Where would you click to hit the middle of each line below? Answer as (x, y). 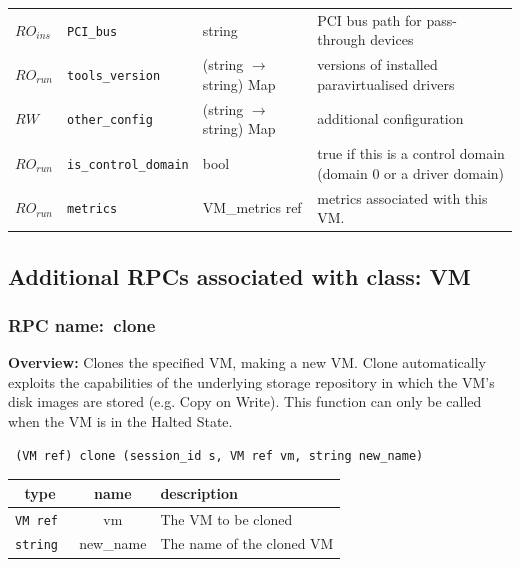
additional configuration (390, 118)
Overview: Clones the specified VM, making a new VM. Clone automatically (247, 362)
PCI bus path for (369, 19)
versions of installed (377, 64)
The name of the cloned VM (247, 543)
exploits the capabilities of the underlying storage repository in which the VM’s (251, 381)
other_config (110, 120)
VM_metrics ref (252, 207)
